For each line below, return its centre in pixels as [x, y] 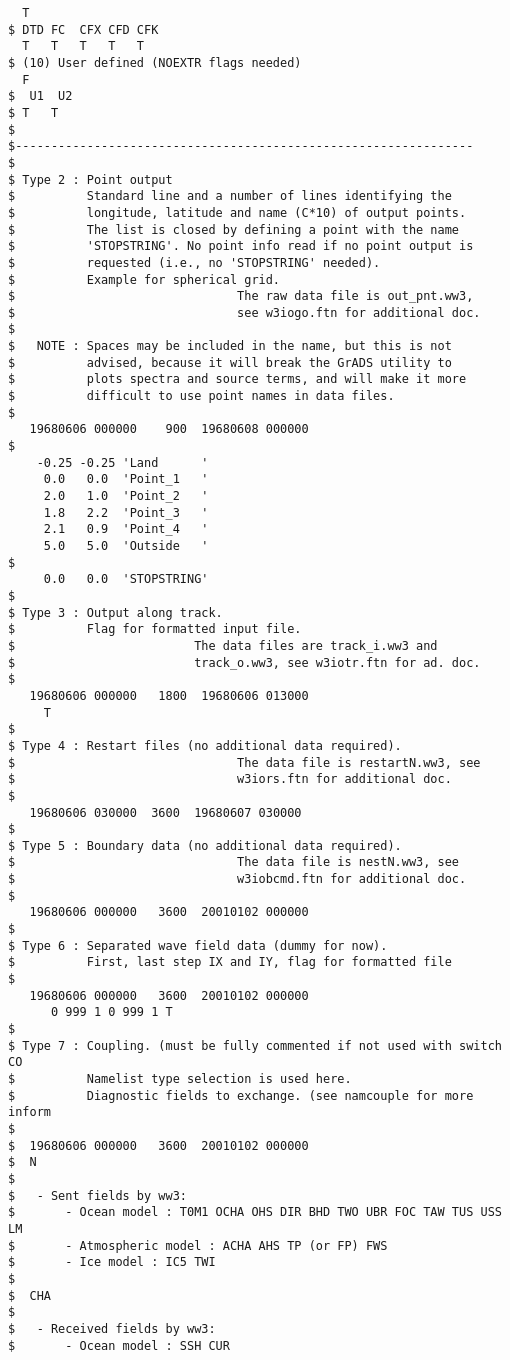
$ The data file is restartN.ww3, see [244, 762]
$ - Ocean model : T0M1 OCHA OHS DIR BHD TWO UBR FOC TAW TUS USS [255, 1212]
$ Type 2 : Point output [90, 179]
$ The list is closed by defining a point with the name [234, 229]
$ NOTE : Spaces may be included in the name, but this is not [230, 346]
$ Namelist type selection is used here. [180, 1079]
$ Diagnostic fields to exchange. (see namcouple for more [241, 1095]
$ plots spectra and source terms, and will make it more [237, 379]
